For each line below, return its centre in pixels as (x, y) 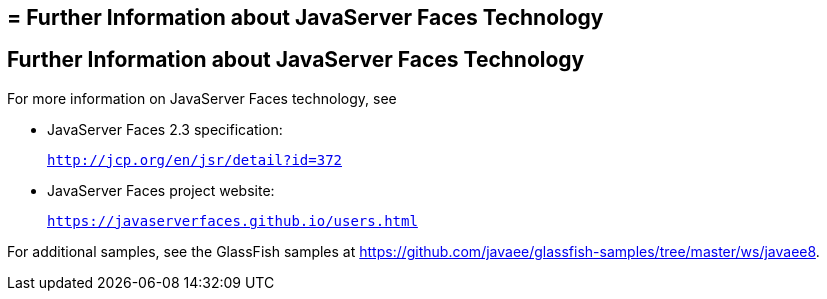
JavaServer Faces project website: (161, 190)
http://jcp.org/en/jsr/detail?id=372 (195, 159)
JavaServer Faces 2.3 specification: (165, 129)
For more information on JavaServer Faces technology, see (202, 98)
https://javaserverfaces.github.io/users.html (232, 220)
